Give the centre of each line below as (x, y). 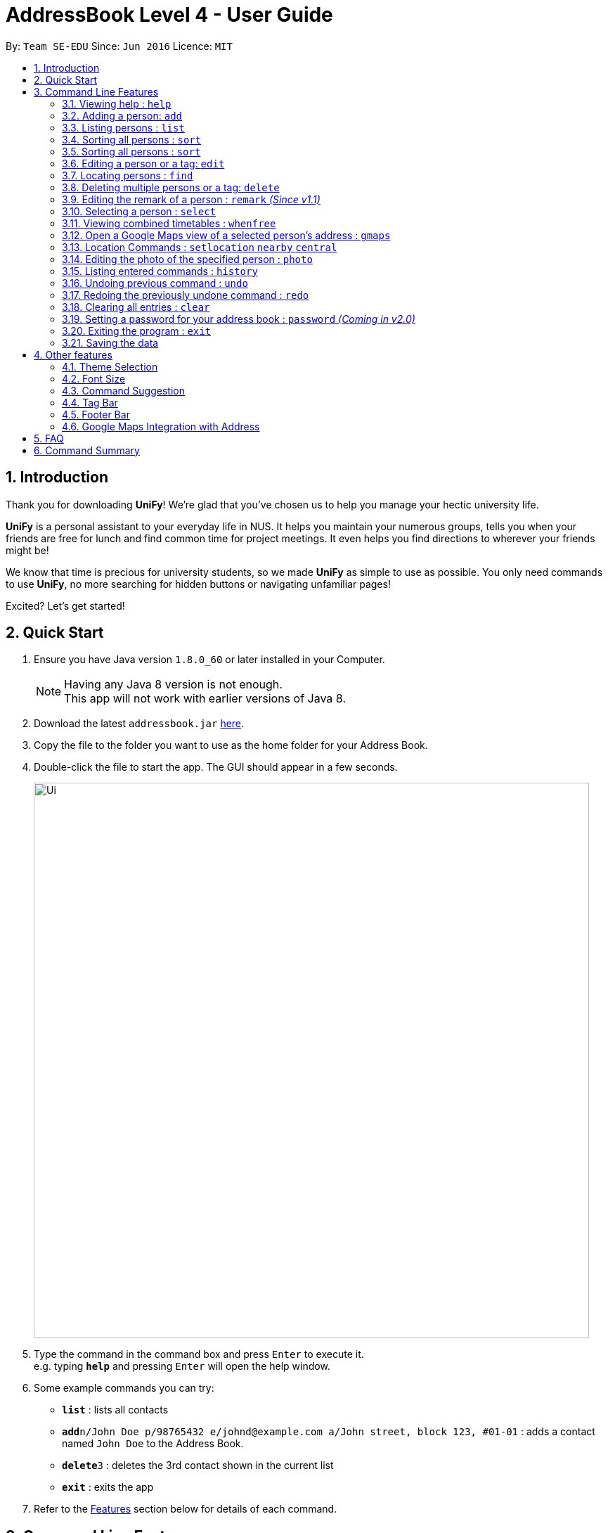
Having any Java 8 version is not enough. (173, 685)
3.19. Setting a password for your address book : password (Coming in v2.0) (239, 319)
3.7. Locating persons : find (128, 175)
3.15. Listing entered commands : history (160, 271)
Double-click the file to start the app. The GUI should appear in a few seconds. (216, 767)
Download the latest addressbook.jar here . (139, 724)
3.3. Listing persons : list (123, 127)
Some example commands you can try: (124, 1388)
